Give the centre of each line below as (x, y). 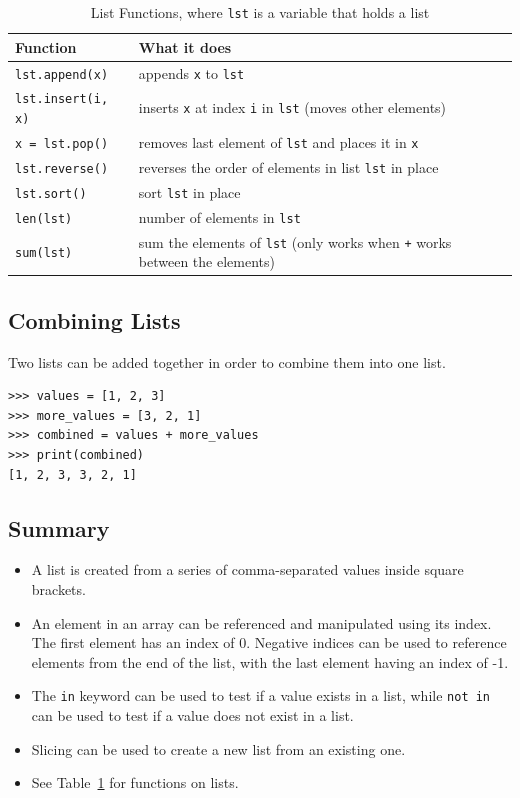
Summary (59, 527)
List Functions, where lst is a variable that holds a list (260, 12)
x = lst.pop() (62, 143)
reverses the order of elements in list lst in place (288, 166)
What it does (185, 46)
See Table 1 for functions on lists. (135, 782)
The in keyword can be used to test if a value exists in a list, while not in (261, 695)
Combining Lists (94, 319)
